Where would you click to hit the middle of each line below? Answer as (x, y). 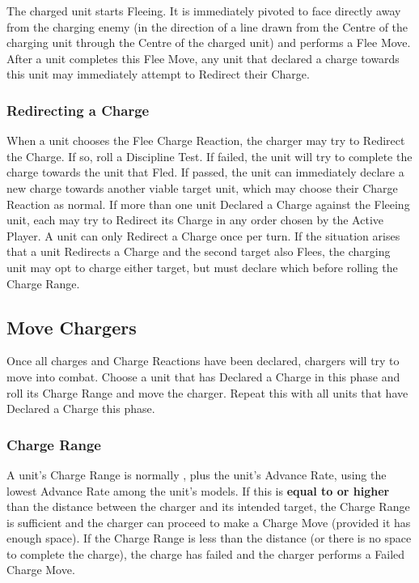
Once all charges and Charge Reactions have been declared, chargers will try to (203, 361)
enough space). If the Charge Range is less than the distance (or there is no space (209, 538)
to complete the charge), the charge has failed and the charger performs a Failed (206, 553)
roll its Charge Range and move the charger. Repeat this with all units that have (207, 392)
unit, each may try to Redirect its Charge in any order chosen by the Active (195, 220)
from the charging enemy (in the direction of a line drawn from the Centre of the (207, 26)
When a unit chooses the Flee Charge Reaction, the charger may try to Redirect (206, 140)
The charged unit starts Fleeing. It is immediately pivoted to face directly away (204, 11)
